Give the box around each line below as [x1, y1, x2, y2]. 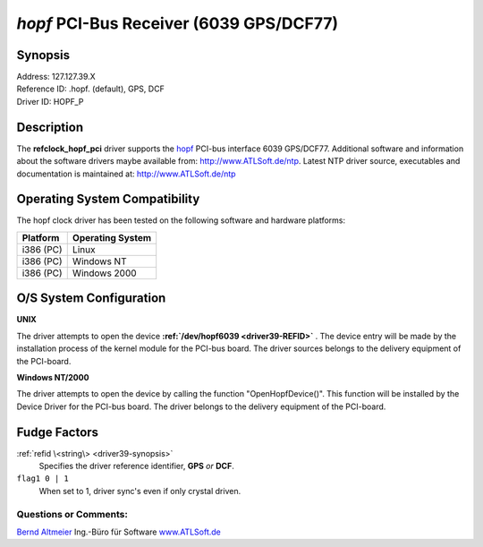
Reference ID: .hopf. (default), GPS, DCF [16, 83, 165, 94]
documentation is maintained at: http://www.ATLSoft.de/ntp [16, 168, 236, 179]
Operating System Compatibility [16, 192, 200, 207]
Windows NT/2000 [16, 372, 89, 382]
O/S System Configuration [16, 291, 166, 306]
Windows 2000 [72, 267, 138, 279]
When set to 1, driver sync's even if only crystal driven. [38, 485, 241, 496]
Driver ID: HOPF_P [16, 96, 84, 107]
